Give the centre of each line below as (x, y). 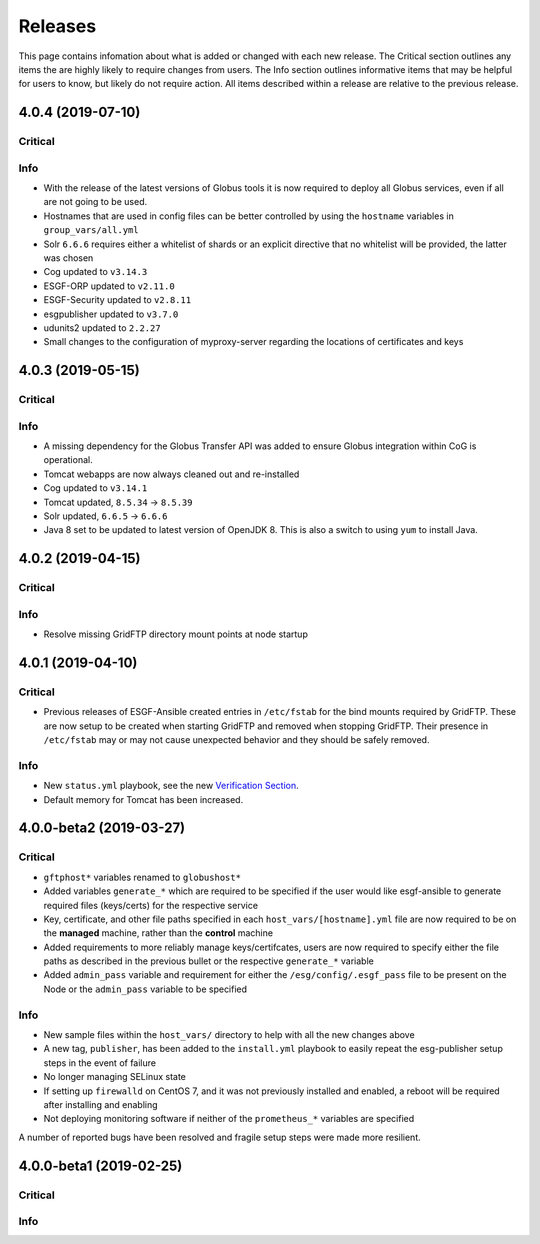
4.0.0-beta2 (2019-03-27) (102, 828)
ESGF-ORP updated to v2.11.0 (109, 286)
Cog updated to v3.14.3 (95, 272)
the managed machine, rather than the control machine (158, 933)
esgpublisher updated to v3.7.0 (111, 314)
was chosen (68, 258)
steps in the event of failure (100, 1062)
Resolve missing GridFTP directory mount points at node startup (176, 634)
